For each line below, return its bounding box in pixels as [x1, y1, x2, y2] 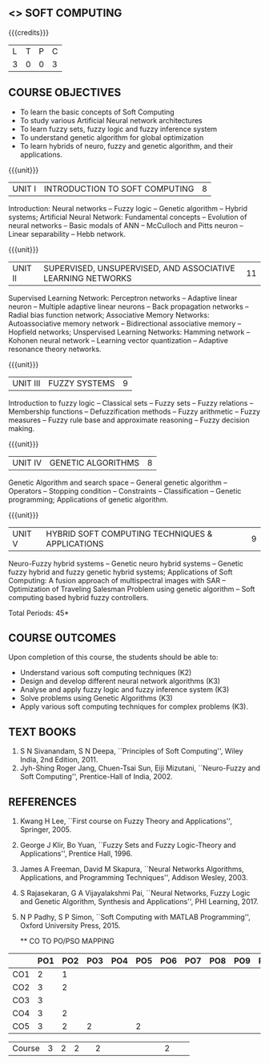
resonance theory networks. [8, 344, 102, 354]
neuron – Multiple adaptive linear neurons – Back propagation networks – [8, 302, 250, 311]
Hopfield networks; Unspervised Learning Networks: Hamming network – [8, 327, 251, 337]
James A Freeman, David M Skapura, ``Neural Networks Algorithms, [19, 864, 244, 874]
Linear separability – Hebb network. [8, 229, 126, 238]
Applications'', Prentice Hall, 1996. [19, 849, 133, 858]
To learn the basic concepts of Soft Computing [19, 107, 175, 117]
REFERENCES [8, 795, 78, 809]
